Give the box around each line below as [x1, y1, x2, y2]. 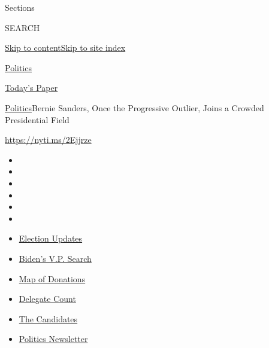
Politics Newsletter [19, 332, 88, 345]
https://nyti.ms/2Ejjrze [5, 133, 92, 146]
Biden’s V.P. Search [19, 252, 92, 264]
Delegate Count [19, 292, 76, 305]
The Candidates [19, 312, 78, 325]
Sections [5, 1, 35, 13]
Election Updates [19, 232, 83, 245]
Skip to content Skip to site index [5, 41, 126, 54]
